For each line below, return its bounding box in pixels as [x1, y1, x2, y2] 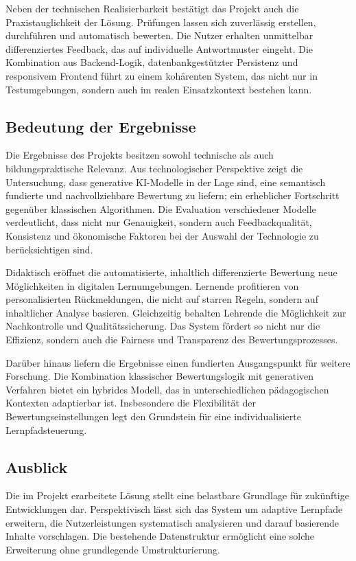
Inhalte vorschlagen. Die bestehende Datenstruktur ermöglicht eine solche [5, 529, 315, 543]
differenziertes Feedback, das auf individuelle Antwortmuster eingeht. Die [5, 41, 313, 56]
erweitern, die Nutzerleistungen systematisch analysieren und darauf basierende [5, 515, 340, 529]
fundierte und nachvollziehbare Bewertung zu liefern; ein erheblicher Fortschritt [5, 188, 340, 203]
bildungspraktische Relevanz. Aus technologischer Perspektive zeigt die [5, 161, 303, 175]
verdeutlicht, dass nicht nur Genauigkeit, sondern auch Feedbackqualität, [5, 215, 312, 229]
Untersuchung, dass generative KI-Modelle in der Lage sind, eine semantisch [5, 174, 326, 189]
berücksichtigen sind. [5, 242, 93, 256]
